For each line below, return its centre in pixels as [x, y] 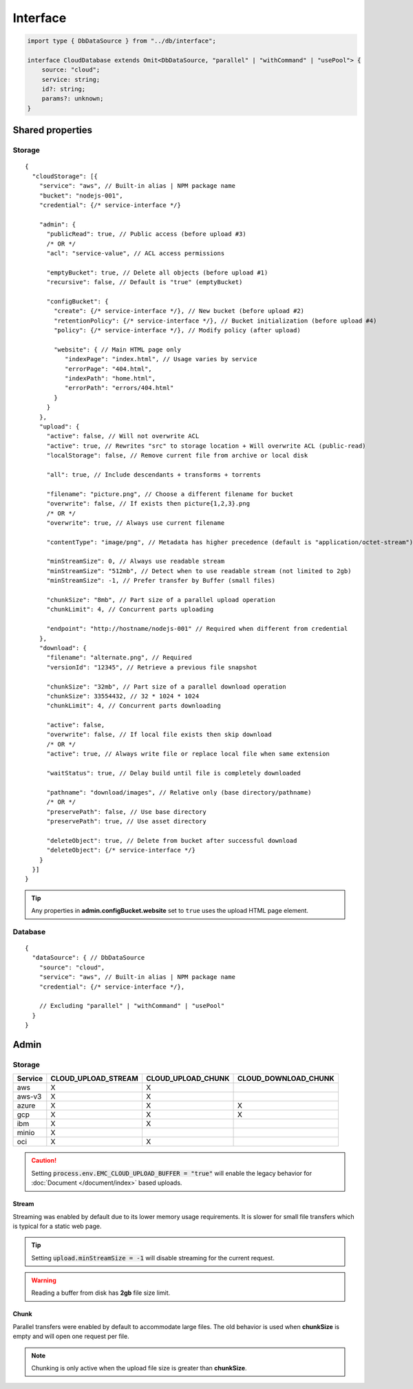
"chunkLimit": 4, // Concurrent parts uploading [130, 610]
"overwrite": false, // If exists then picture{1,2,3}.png [148, 504]
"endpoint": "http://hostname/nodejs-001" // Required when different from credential [197, 629]
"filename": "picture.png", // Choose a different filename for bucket [170, 494]
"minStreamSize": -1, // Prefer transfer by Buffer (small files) [161, 581]
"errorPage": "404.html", [108, 369]
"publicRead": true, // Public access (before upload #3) [147, 234]
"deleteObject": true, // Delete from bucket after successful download [172, 840]
